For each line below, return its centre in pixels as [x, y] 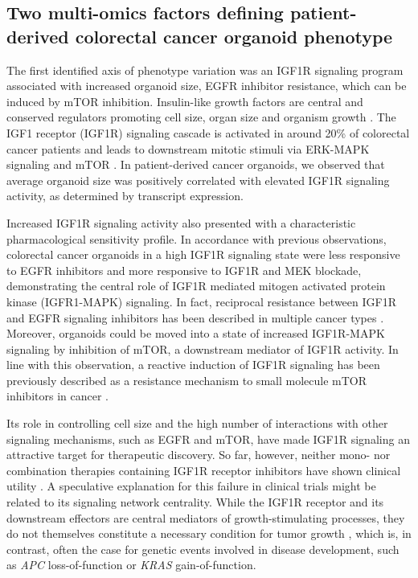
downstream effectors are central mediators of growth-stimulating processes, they [206, 517]
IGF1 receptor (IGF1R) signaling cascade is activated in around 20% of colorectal [208, 132]
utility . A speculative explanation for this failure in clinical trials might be [191, 486]
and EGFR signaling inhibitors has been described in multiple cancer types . [195, 317]
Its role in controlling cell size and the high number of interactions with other [197, 423]
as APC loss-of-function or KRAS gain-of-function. [131, 565]
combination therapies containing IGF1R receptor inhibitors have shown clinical [204, 470]
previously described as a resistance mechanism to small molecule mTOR [186, 380]
